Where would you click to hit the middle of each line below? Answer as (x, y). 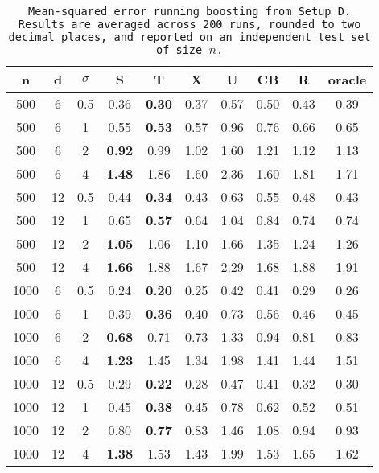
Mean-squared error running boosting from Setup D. (190, 11)
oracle (347, 79)
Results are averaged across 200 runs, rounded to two (189, 24)
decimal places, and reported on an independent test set (189, 37)
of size (179, 50)
